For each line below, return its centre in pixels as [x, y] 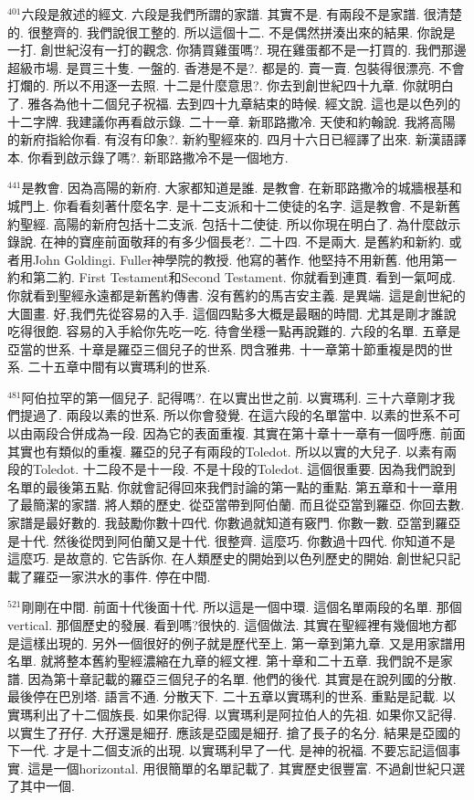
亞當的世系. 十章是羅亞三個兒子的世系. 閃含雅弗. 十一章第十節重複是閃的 [224, 348]
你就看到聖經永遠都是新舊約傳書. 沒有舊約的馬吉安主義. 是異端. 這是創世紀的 [237, 295]
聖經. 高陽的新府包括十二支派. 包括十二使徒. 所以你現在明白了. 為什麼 [227, 223]
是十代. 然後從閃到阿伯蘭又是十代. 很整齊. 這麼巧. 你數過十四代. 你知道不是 [232, 540]
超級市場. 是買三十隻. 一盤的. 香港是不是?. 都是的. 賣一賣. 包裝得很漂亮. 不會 [236, 67]
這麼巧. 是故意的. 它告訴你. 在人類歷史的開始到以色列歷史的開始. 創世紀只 [228, 558]
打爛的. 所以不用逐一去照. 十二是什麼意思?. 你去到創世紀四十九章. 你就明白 [231, 85]
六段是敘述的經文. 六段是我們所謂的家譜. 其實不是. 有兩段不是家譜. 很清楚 [242, 14]
